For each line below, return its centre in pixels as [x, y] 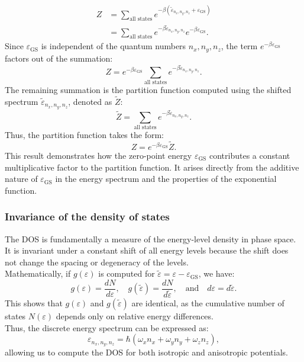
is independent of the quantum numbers [114, 46]
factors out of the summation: [59, 58]
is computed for [127, 273]
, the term [239, 46]
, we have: [216, 273]
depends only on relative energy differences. [135, 316]
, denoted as [90, 101]
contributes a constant [250, 155]
